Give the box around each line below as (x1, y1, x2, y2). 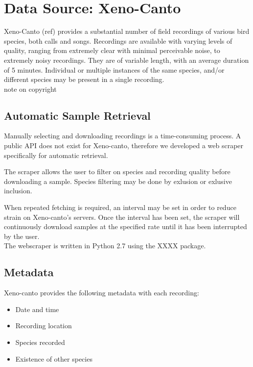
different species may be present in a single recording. (4, 74, 164, 84)
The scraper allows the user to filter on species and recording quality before (4, 166, 230, 177)
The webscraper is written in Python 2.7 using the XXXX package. (4, 240, 206, 251)
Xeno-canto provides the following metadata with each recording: (4, 288, 199, 298)
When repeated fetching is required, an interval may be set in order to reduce (4, 202, 236, 212)
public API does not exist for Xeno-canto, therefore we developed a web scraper (4, 140, 244, 151)
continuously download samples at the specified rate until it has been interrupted (4, 221, 247, 232)
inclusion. (4, 185, 32, 196)
